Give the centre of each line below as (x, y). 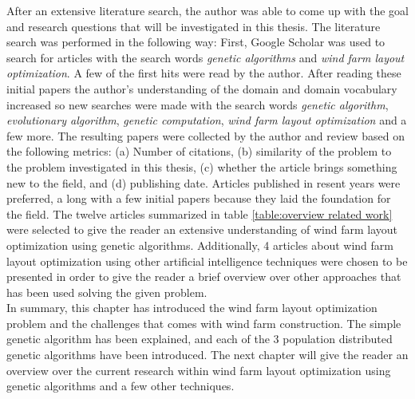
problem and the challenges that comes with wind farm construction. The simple (204, 323)
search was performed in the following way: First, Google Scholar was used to (196, 42)
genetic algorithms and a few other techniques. (121, 386)
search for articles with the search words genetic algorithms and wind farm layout (206, 57)
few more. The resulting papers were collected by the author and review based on (206, 135)
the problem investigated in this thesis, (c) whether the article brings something (202, 166)
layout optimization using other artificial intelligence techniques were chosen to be (207, 261)
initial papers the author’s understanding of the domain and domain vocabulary (202, 88)
